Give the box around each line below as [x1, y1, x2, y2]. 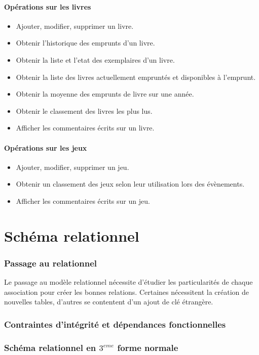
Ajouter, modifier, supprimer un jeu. [16, 161, 129, 172]
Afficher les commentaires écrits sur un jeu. [16, 195, 150, 206]
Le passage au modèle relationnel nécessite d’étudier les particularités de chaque [4, 277, 253, 287]
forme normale [117, 341, 178, 353]
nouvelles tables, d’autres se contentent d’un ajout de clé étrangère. [4, 296, 213, 307]
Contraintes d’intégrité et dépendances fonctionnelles [4, 318, 226, 330]
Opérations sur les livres [4, 1, 91, 12]
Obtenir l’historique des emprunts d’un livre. [16, 37, 155, 48]
